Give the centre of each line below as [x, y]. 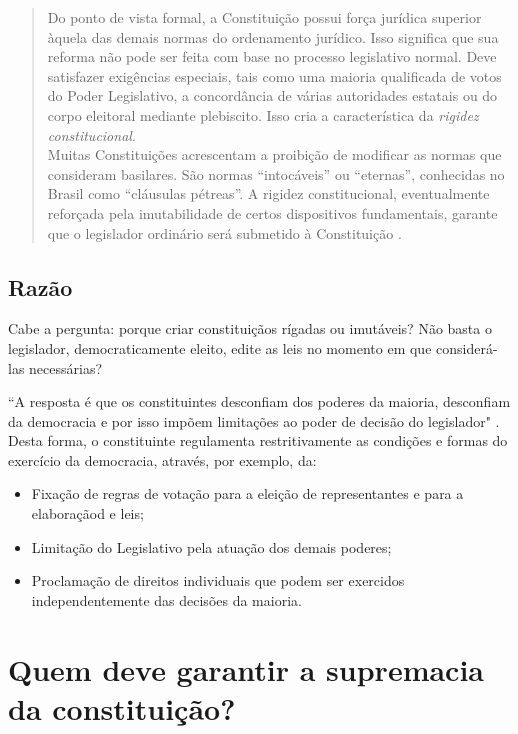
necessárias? [66, 367]
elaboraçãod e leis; [87, 513]
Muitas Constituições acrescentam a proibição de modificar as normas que [274, 154]
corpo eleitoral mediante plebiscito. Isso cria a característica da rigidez [263, 114]
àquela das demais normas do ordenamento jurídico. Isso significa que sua [273, 36]
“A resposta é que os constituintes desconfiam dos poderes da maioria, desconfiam [259, 401]
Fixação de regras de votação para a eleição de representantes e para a [247, 493]
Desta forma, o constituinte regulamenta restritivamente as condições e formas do [258, 440]
